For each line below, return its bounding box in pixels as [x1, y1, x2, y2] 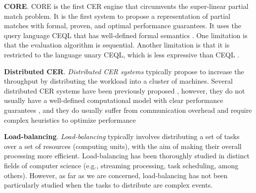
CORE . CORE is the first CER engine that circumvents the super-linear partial [4, 1, 249, 11]
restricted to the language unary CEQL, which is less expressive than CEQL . [4, 49, 240, 59]
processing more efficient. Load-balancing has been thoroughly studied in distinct [4, 150, 250, 161]
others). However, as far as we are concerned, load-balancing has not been [4, 170, 228, 180]
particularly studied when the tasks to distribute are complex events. [4, 180, 213, 190]
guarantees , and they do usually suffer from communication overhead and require [4, 104, 252, 115]
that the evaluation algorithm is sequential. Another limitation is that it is [4, 40, 230, 50]
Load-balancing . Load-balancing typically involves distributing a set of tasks [4, 131, 240, 142]
